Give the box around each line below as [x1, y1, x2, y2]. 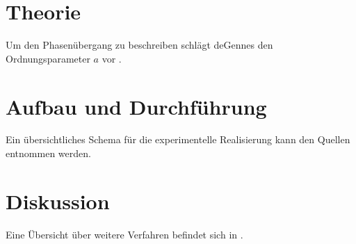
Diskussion [6, 186, 110, 215]
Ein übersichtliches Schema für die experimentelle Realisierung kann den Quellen [6, 132, 350, 147]
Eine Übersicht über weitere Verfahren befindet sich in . [6, 227, 243, 241]
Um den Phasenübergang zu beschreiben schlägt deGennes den [6, 38, 273, 52]
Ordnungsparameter [6, 51, 90, 65]
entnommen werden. [6, 146, 91, 161]
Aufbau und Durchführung [6, 92, 267, 120]
